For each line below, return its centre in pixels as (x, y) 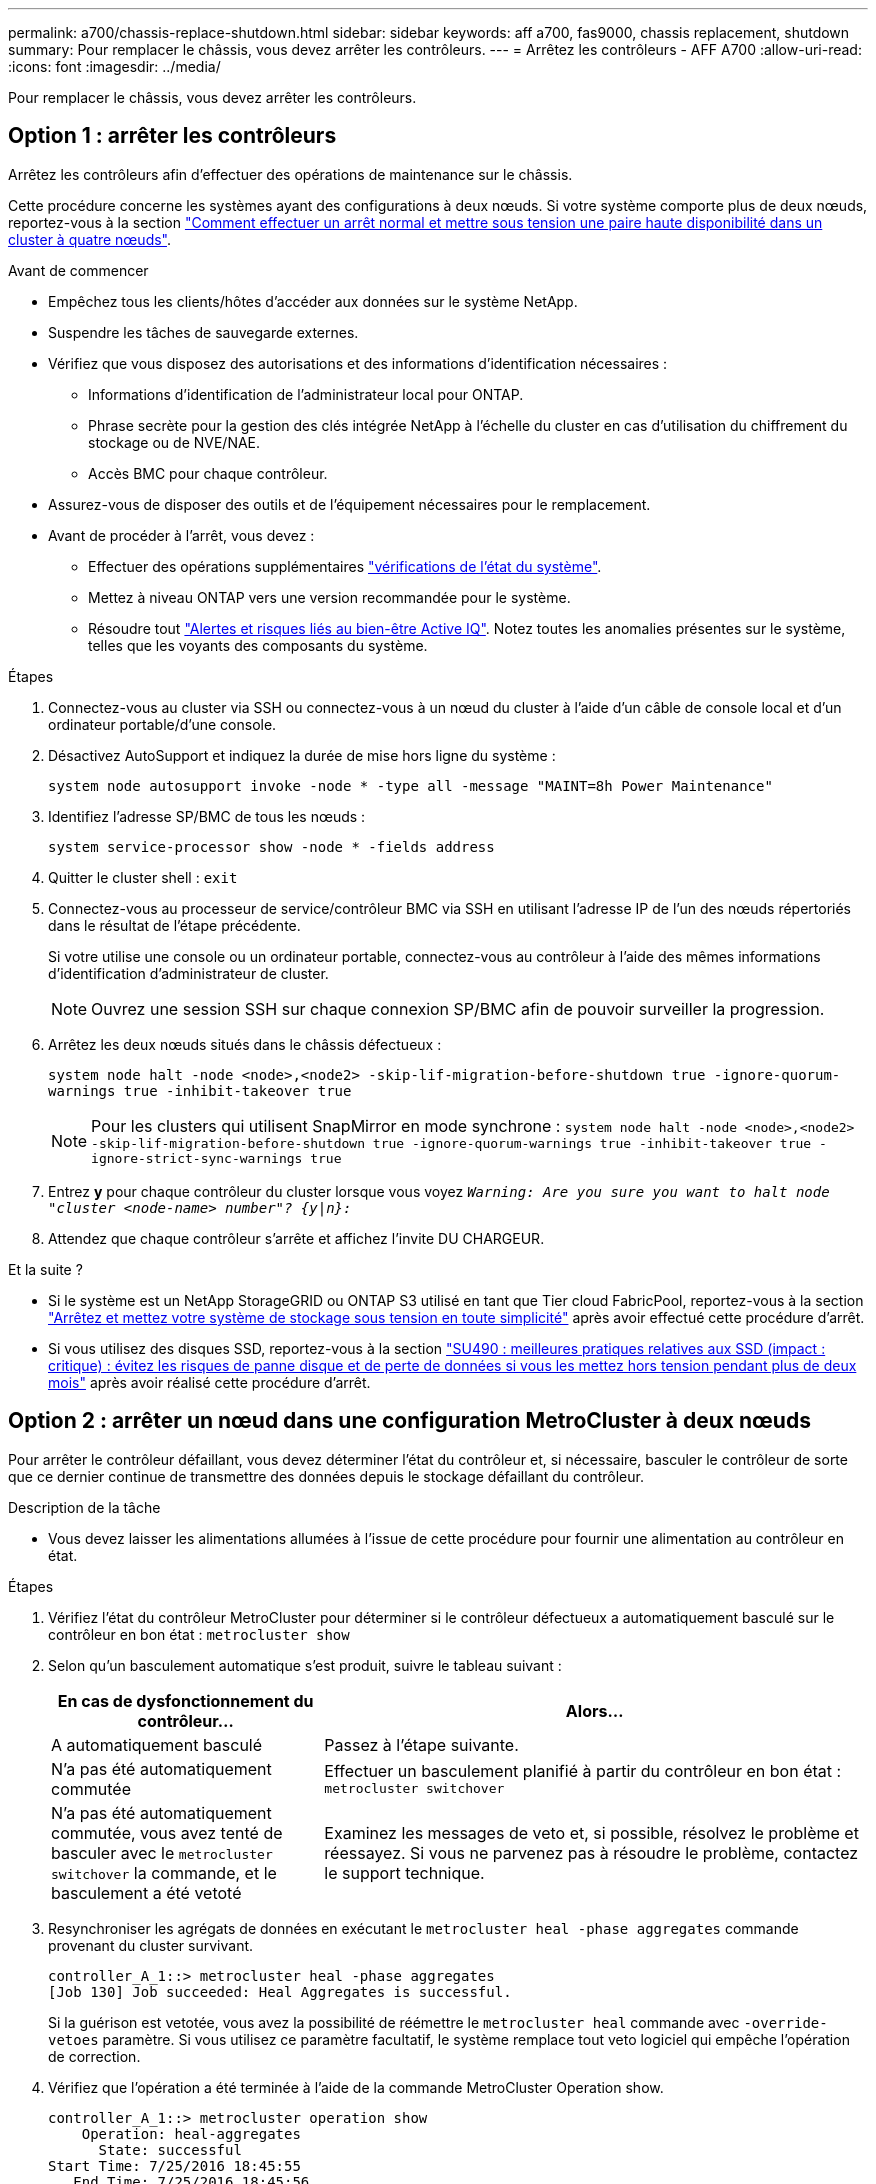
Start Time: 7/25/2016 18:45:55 (174, 2165)
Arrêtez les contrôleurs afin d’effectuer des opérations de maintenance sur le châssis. (290, 174)
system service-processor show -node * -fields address (271, 846)
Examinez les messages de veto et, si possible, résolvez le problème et (591, 1832)
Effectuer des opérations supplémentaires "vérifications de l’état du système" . (345, 566)
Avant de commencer (78, 270)
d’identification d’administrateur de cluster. (188, 973)
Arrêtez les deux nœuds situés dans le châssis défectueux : (245, 1044)
